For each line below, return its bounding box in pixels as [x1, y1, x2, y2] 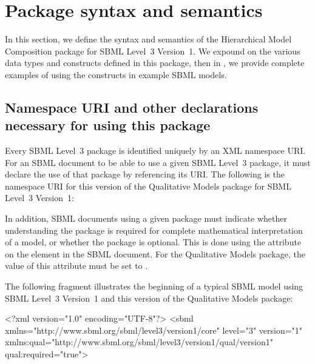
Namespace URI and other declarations [5, 98, 259, 116]
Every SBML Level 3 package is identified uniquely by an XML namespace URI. [5, 144, 306, 157]
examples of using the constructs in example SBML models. [5, 68, 227, 81]
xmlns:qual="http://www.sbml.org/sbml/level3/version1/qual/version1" [5, 336, 273, 348]
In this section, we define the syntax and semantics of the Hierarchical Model [5, 33, 292, 45]
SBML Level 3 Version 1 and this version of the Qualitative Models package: [5, 291, 293, 304]
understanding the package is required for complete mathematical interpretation [5, 223, 303, 236]
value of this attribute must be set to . [5, 259, 148, 272]
